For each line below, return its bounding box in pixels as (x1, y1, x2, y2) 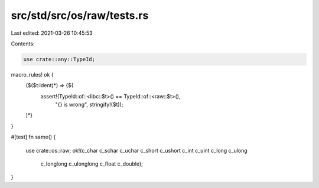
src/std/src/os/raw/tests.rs (11, 9, 149, 22)
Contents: (11, 40, 35, 47)
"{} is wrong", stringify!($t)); (55, 101, 123, 108)
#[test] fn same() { (11, 133, 56, 141)
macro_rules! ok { (11, 71, 54, 78)
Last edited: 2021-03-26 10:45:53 (11, 29, 93, 37)
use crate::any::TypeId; (23, 56, 96, 62)
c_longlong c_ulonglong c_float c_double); (40, 160, 143, 167)
